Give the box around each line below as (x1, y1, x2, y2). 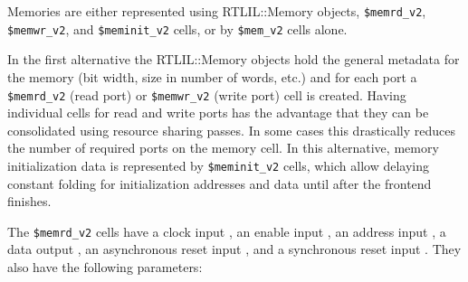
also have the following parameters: (7, 258, 203, 277)
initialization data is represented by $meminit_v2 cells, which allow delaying (7, 155, 430, 174)
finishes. (7, 192, 52, 211)
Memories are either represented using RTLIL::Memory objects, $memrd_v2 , (7, 2, 426, 20)
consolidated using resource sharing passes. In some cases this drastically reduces (7, 120, 456, 139)
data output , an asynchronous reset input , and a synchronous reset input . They (7, 240, 462, 258)
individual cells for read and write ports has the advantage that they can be (7, 103, 429, 122)
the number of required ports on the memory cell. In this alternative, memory (7, 138, 439, 157)
